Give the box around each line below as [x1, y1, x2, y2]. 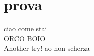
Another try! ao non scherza [4, 43, 90, 53]
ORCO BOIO [4, 33, 46, 43]
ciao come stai [4, 23, 47, 34]
